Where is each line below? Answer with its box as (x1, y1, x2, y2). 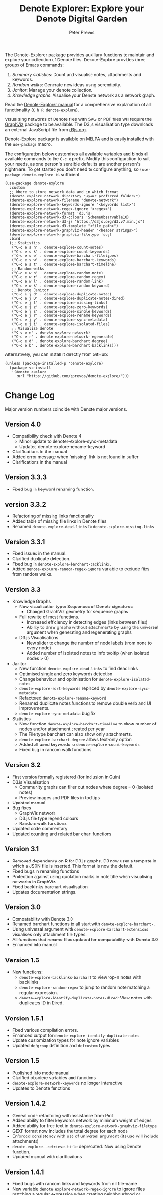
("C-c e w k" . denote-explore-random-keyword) (11, 283, 110, 288)
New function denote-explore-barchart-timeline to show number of (19, 721, 157, 726)
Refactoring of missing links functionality (12, 513, 94, 519)
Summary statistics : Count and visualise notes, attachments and (12, 71, 142, 77)
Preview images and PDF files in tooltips (19, 794, 100, 800)
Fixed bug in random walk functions (19, 746, 91, 752)
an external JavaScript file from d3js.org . (5, 126, 87, 132)
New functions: (12, 969, 43, 975)
